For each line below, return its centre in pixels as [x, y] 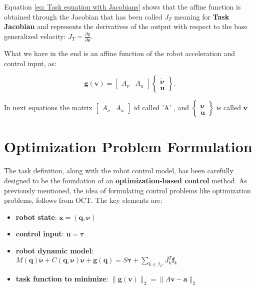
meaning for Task [202, 16]
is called [228, 107]
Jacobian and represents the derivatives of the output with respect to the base [126, 26]
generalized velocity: [35, 36]
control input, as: [30, 63]
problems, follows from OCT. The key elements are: [83, 200]
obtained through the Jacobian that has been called [83, 16]
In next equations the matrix [48, 107]
